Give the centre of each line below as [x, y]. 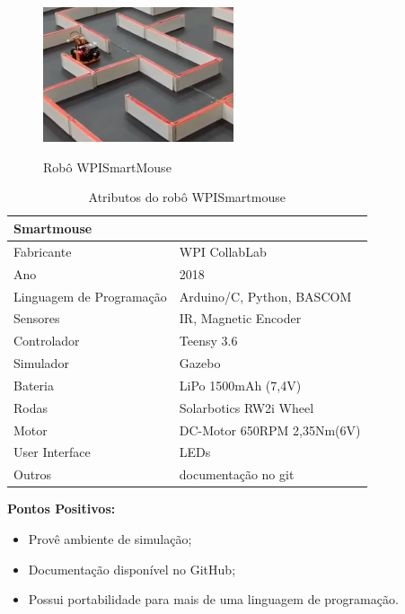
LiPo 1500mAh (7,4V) [240, 385]
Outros [33, 474]
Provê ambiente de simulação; [110, 538]
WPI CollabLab [223, 251]
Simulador [41, 363]
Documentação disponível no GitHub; [132, 569]
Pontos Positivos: [62, 509]
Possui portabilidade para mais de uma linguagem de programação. [213, 599]
